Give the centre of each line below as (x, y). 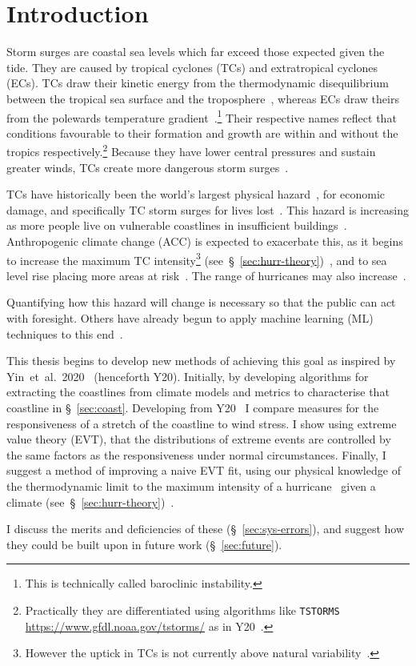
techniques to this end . (65, 333)
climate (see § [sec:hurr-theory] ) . (90, 502)
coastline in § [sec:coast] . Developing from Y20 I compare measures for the (193, 407)
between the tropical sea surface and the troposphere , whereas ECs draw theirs (203, 98)
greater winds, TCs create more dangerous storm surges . (148, 167)
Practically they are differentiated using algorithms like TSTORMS (182, 610)
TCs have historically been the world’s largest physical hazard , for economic (196, 194)
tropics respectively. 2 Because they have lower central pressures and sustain (191, 150)
